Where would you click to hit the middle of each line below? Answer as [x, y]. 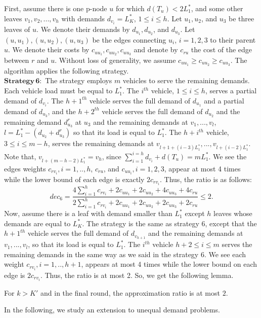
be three [242, 18]
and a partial [224, 100]
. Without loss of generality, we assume [115, 60]
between [17, 60]
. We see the [228, 156]
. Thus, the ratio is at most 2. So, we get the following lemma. [137, 275]
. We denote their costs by [49, 49]
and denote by [156, 49]
